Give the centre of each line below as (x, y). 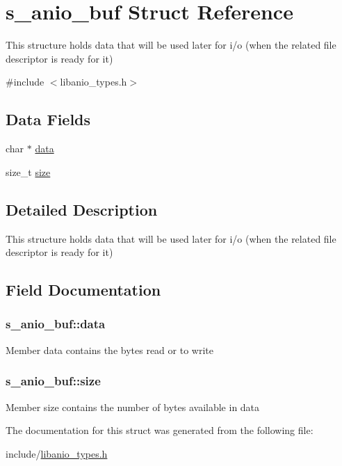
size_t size (28, 171)
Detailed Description (82, 209)
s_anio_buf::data (56, 324)
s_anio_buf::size (53, 381)
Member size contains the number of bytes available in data (133, 407)
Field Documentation (83, 290)
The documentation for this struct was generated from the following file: (160, 430)
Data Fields (48, 119)
